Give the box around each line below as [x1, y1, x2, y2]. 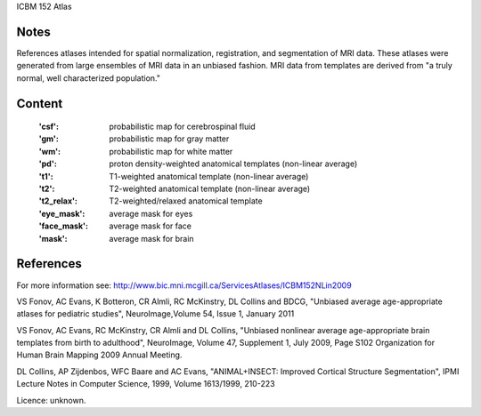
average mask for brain [109, 233, 195, 244]
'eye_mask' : [38, 208, 86, 219]
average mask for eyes [109, 208, 193, 219]
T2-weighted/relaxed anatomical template [109, 196, 263, 206]
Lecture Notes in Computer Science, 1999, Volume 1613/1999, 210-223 [16, 379, 275, 389]
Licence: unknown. [16, 395, 86, 405]
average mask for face [109, 220, 192, 231]
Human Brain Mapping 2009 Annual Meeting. [16, 349, 183, 360]
